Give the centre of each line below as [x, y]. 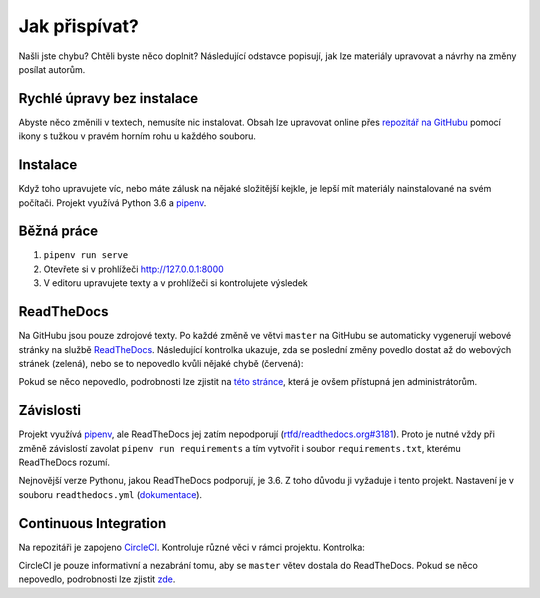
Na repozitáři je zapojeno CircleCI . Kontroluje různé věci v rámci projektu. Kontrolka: [191, 547]
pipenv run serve [86, 255]
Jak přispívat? [78, 26]
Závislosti [50, 410]
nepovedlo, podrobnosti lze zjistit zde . [97, 579]
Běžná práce [58, 231]
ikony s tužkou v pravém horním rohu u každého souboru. [137, 136]
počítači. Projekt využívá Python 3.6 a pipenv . [112, 202]
